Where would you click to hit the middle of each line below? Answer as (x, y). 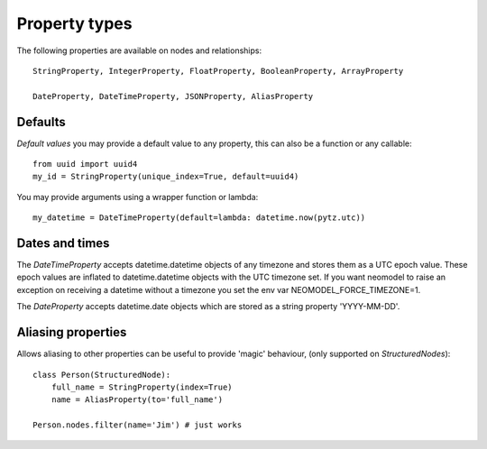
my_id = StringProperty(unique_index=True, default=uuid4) (166, 177)
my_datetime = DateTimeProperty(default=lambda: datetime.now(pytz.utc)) (199, 218)
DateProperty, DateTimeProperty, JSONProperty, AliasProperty (173, 96)
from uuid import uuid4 (85, 164)
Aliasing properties (72, 332)
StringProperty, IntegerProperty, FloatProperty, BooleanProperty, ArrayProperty (218, 71)
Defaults (41, 122)
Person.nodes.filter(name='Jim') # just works (138, 425)
